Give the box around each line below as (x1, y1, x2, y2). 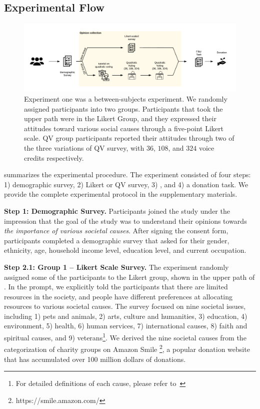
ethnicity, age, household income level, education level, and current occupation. (4, 245, 246, 255)
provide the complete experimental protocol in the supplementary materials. (4, 189, 237, 199)
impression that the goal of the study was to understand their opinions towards (4, 215, 247, 226)
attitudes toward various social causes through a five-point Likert (24, 123, 223, 133)
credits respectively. (24, 152, 84, 163)
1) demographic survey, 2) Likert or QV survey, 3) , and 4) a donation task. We (4, 179, 248, 189)
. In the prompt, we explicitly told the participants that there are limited (4, 281, 228, 292)
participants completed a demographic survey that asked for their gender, (4, 235, 229, 245)
